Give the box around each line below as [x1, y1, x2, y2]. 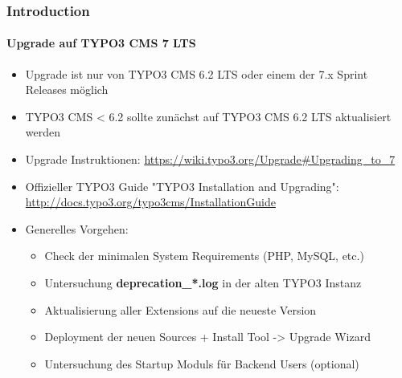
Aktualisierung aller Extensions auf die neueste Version [44, 301, 317, 318]
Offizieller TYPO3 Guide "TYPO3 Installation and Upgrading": [25, 177, 339, 194]
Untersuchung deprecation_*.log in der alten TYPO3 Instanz [44, 274, 362, 291]
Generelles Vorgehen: [25, 220, 129, 237]
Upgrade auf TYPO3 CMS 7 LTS [6, 35, 196, 51]
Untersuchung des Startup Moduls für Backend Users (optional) [44, 355, 359, 372]
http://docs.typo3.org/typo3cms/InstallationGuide [25, 193, 276, 210]
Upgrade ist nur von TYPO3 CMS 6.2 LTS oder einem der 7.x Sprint [25, 65, 368, 82]
